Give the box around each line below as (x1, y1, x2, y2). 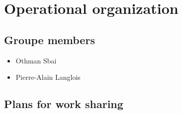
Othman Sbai (15, 55, 57, 65)
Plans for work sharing (4, 96, 123, 112)
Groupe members (4, 32, 95, 47)
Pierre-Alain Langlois (15, 72, 81, 82)
